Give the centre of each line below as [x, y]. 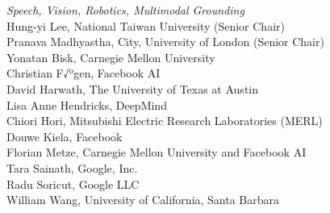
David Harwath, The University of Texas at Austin [133, 88]
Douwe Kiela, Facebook [65, 136]
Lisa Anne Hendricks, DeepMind [87, 104]
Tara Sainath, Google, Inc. [72, 167]
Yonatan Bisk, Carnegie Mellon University [111, 57]
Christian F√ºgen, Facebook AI [84, 73]
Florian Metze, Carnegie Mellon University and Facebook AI [157, 152]
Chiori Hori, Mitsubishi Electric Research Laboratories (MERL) [165, 121]
